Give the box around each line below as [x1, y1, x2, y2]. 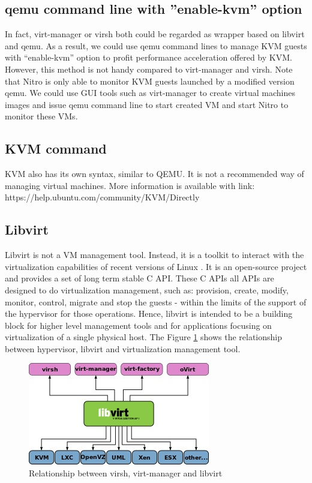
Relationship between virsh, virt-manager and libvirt [29, 467, 223, 479]
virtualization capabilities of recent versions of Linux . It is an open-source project [5, 260, 307, 272]
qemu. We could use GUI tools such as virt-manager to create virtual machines [5, 86, 295, 99]
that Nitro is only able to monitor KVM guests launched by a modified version [5, 74, 295, 87]
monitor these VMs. [5, 110, 78, 122]
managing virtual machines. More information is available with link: [5, 179, 255, 191]
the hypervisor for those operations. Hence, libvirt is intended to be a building [5, 307, 293, 320]
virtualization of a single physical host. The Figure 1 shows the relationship [5, 331, 283, 343]
